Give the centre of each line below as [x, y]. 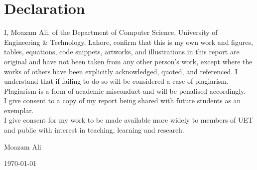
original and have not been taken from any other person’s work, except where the [128, 61]
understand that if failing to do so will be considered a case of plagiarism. [116, 81]
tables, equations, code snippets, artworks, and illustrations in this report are [122, 52]
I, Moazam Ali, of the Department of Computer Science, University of [111, 32]
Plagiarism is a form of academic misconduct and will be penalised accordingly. [125, 90]
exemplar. [19, 110]
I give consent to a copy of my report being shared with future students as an [123, 100]
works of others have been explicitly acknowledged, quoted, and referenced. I [121, 71]
